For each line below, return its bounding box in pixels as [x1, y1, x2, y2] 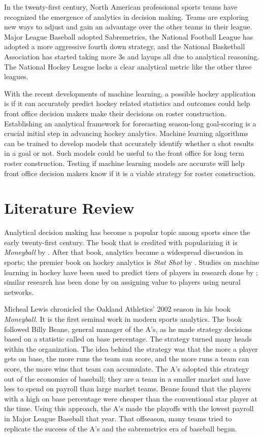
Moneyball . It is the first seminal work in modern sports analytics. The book [4, 313, 242, 324]
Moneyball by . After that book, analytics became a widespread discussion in [4, 247, 243, 257]
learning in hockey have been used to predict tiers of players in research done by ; [4, 266, 258, 277]
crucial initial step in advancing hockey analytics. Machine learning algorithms [4, 128, 248, 139]
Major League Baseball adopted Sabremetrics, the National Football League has [4, 31, 253, 42]
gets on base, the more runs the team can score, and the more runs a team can [4, 353, 249, 364]
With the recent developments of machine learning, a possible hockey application [4, 88, 256, 98]
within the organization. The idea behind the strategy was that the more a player [4, 343, 258, 354]
